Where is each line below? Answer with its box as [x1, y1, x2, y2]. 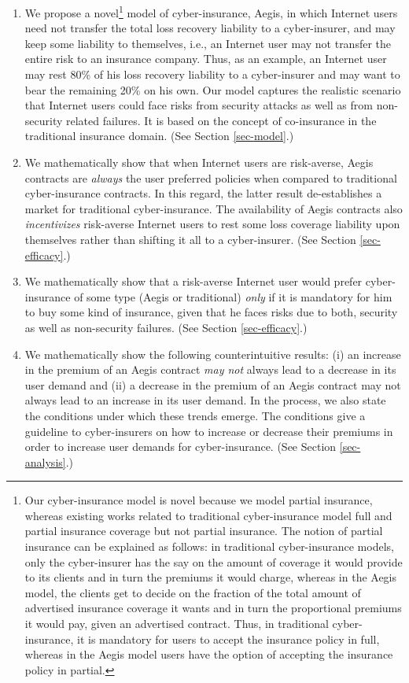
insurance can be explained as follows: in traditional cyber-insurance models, [24, 538, 394, 555]
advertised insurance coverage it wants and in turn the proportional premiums [24, 600, 402, 616]
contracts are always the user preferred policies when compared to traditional [24, 169, 397, 186]
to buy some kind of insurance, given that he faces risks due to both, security [24, 304, 398, 320]
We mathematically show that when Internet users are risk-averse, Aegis [24, 154, 374, 170]
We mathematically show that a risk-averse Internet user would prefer [24, 273, 363, 290]
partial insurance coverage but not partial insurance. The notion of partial [24, 522, 383, 539]
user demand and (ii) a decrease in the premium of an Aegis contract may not [24, 376, 401, 393]
